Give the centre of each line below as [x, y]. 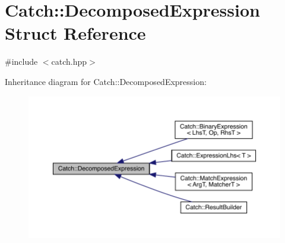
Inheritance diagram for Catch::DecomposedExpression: [106, 81]
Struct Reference [75, 33]
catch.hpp [69, 61]
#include [21, 61]
